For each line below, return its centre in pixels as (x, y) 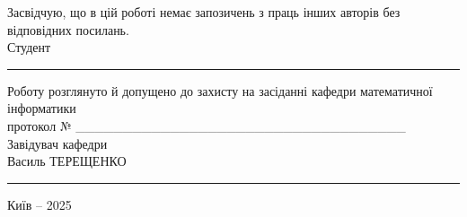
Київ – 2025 (40, 204)
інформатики (42, 108)
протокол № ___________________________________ (207, 125)
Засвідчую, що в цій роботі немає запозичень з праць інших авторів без (204, 12)
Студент (29, 47)
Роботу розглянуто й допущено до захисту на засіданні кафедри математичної (220, 90)
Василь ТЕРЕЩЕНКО (67, 161)
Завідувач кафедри (57, 143)
